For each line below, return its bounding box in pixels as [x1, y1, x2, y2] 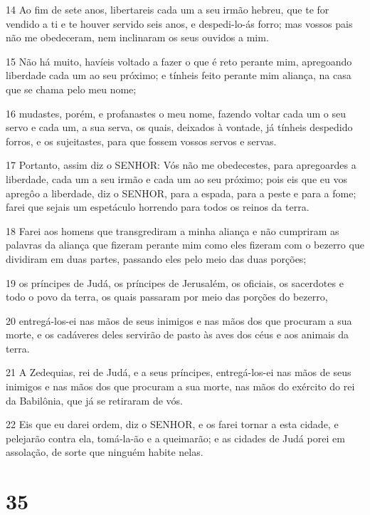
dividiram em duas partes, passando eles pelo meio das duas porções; [6, 251, 307, 266]
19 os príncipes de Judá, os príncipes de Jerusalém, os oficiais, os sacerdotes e [6, 275, 344, 290]
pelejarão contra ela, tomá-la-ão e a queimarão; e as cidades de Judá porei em [6, 430, 345, 445]
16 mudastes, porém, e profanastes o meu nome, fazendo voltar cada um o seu [6, 105, 347, 120]
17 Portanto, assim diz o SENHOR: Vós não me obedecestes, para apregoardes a [6, 157, 356, 172]
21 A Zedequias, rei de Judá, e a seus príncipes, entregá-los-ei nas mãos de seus [6, 365, 351, 380]
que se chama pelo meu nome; [6, 81, 137, 96]
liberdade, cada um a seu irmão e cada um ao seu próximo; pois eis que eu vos [6, 171, 347, 186]
